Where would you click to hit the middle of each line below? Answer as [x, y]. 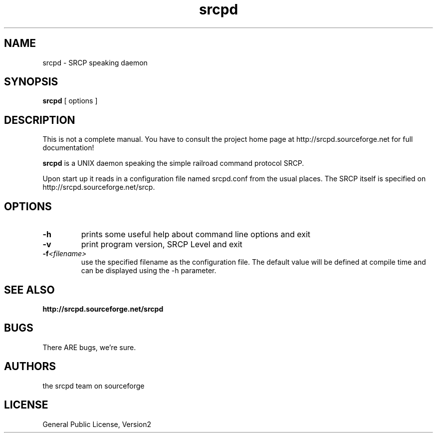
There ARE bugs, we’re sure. [89, 347]
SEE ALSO [29, 290]
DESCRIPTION [40, 120]
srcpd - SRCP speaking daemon [95, 62]
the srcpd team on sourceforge [94, 386]
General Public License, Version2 [97, 424]
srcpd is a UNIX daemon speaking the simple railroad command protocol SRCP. [173, 163]
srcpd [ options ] [70, 101]
